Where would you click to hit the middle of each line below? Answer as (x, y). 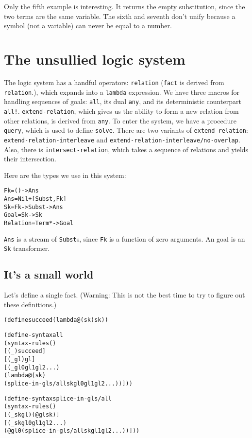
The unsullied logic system (95, 59)
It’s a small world (49, 274)
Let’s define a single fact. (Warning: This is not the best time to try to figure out (125, 295)
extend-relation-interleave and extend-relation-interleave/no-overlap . (122, 139)
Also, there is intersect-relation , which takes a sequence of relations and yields (126, 149)
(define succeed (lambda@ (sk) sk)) (56, 320)
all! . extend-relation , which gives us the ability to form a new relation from (121, 111)
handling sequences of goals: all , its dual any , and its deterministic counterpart (123, 101)
